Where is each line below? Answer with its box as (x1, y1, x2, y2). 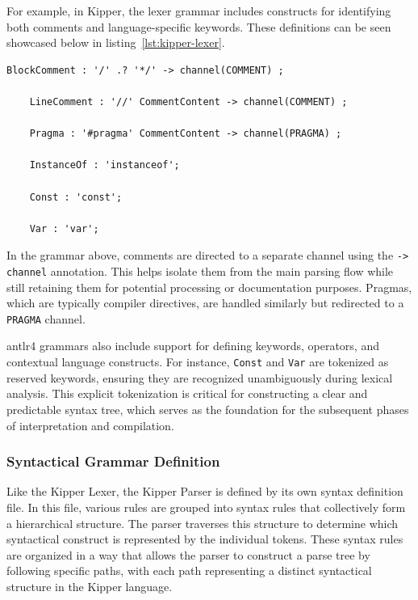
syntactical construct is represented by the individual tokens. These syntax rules (6, 530, 403, 547)
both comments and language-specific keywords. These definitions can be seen (6, 18, 391, 35)
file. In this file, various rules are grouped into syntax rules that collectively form (6, 498, 406, 515)
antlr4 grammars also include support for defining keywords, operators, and (6, 337, 379, 354)
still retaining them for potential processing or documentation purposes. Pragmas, (6, 278, 412, 295)
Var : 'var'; (29, 222, 99, 235)
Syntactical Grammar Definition (6, 451, 220, 471)
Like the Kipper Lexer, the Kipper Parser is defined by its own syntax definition (6, 483, 403, 500)
